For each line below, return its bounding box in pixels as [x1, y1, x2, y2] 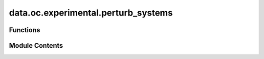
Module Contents [9, 41, 63, 50]
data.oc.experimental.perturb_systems [9, 7, 173, 18]
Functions [9, 26, 41, 34]
